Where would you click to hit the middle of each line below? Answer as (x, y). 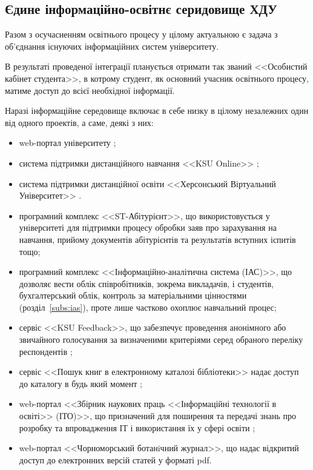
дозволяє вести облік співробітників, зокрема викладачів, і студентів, (146, 283)
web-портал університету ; (68, 143)
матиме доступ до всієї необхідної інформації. (90, 90)
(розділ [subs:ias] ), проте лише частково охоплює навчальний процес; (148, 307)
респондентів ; (46, 351)
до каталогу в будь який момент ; (81, 383)
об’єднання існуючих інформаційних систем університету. (112, 46)
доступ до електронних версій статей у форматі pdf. (115, 459)
